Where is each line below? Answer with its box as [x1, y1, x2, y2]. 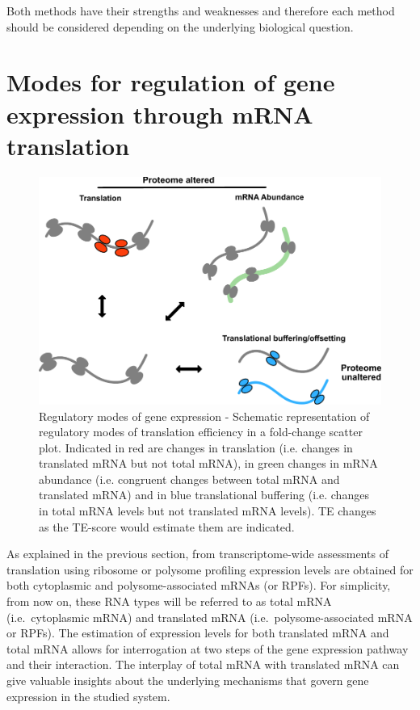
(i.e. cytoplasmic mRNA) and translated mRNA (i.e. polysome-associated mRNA [6, 608, 413, 625]
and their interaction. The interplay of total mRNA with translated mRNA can [6, 656, 400, 673]
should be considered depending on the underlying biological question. [6, 18, 354, 35]
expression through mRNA [6, 97, 313, 130]
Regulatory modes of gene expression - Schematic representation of [39, 407, 370, 424]
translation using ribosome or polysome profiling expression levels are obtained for [6, 561, 414, 578]
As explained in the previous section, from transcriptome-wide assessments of [6, 545, 388, 562]
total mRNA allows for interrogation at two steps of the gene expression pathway [6, 640, 409, 657]
